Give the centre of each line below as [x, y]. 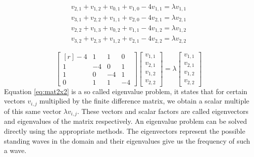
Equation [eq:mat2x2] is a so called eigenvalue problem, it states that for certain [126, 91]
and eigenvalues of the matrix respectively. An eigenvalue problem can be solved [126, 121]
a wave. [15, 150]
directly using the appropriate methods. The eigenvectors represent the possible [125, 131]
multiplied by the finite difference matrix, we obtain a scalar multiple [144, 101]
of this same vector [33, 111]
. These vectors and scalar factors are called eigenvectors [163, 111]
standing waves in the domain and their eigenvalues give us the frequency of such [127, 140]
